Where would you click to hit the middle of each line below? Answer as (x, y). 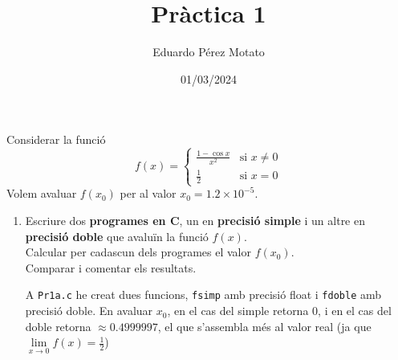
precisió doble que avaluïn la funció (117, 236)
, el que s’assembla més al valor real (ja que (264, 326)
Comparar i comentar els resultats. (111, 267)
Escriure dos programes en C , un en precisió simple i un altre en (195, 221)
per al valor (148, 193)
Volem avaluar (42, 193)
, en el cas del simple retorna (238, 311)
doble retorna (58, 326)
